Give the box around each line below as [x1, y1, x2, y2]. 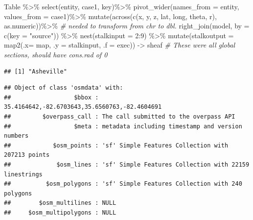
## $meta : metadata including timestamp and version [4, 122, 242, 130]
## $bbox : [4, 94, 99, 101]
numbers [4, 132, 29, 140]
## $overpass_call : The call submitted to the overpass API [4, 113, 235, 120]
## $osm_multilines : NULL [4, 199, 116, 207]
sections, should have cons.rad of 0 [4, 49, 108, 59]
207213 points [4, 151, 50, 159]
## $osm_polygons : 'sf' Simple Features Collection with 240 [4, 180, 242, 188]
